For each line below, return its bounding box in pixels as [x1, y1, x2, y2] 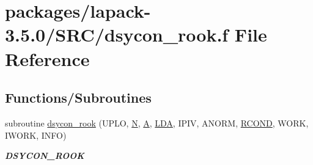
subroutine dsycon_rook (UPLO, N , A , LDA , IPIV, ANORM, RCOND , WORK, [5, 116, 309, 129]
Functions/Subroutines [5, 88, 152, 107]
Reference [5, 46, 90, 71]
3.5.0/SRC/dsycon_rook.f [5, 22, 229, 47]
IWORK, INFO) [5, 128, 67, 141]
